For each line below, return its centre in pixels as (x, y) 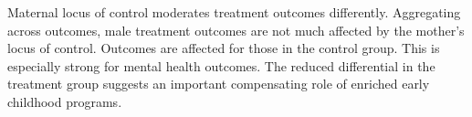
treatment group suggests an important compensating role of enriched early (219, 84)
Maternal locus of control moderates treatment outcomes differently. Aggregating (234, 12)
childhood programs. (65, 101)
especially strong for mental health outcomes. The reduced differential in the (221, 65)
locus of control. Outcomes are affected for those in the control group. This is (224, 48)
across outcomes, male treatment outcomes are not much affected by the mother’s (236, 30)
